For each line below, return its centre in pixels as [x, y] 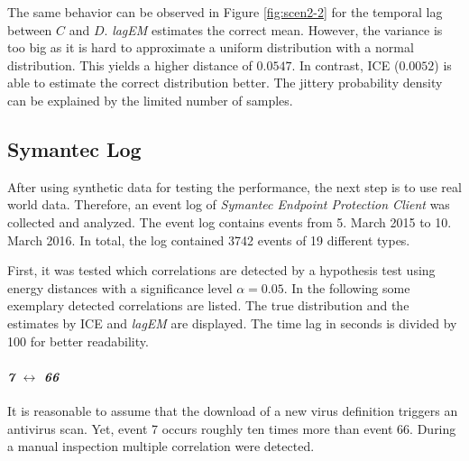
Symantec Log [74, 148]
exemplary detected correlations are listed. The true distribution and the [208, 305]
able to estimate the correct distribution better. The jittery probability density [225, 83]
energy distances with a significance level [120, 287]
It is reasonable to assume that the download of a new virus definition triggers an [233, 410]
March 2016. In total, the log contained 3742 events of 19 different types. [209, 240]
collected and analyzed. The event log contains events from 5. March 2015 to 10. [230, 221]
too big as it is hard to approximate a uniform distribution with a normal [211, 47]
